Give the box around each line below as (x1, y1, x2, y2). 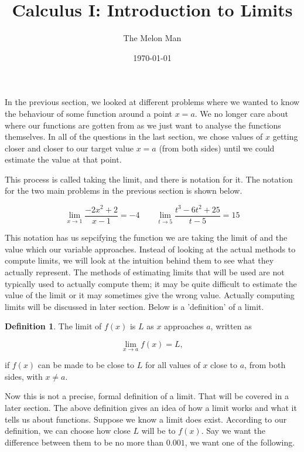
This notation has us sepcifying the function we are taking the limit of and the (5, 231, 288, 244)
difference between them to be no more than (5, 436, 164, 448)
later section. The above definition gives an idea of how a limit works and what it (5, 402, 297, 413)
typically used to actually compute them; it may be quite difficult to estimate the (5, 277, 297, 289)
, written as (210, 320, 252, 332)
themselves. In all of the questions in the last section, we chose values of (5, 130, 263, 143)
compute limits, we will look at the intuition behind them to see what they (5, 254, 274, 267)
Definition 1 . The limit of (5, 320, 102, 332)
